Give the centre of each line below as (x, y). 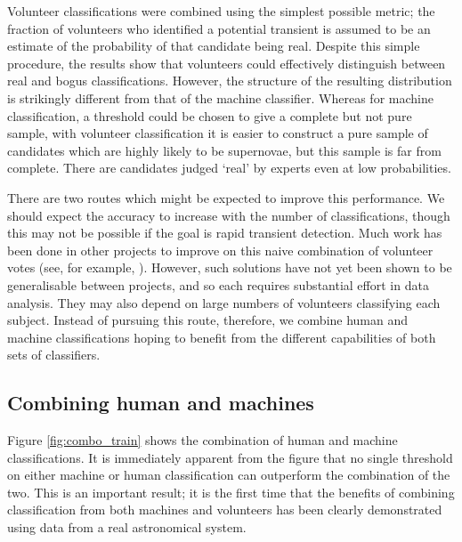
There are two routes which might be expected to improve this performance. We (226, 197)
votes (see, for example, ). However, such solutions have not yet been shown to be (230, 267)
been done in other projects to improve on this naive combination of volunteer (220, 250)
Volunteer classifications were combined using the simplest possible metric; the (221, 11)
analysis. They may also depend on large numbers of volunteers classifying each (224, 302)
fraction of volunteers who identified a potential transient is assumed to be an (219, 28)
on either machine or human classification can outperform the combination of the (229, 475)
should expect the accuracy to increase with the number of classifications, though (229, 215)
